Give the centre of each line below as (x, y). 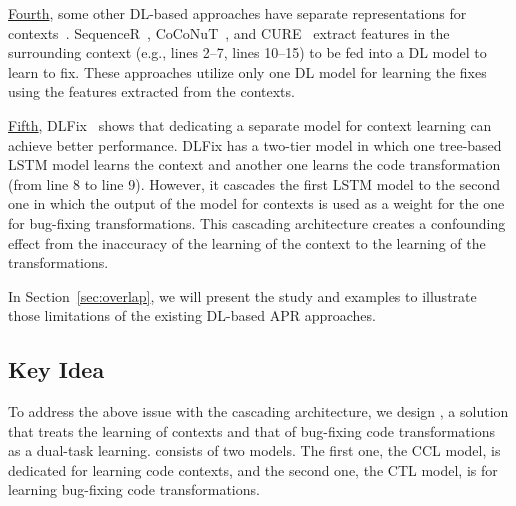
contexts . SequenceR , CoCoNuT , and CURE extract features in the (229, 32)
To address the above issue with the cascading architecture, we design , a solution (258, 411)
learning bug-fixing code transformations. (134, 489)
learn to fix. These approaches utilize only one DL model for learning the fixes (247, 71)
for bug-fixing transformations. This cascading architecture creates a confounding (257, 222)
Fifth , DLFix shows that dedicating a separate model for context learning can (250, 124)
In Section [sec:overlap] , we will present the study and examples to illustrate (242, 295)
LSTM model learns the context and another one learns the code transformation (254, 164)
